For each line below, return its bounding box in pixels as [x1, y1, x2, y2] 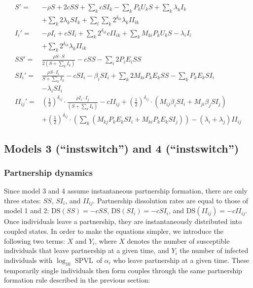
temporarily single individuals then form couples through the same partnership [4, 265, 242, 275]
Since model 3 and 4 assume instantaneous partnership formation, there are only [4, 186, 248, 196]
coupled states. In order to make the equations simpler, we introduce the [4, 225, 223, 236]
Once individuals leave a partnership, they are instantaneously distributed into [4, 216, 242, 226]
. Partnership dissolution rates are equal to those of [93, 195, 249, 205]
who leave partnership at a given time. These [113, 255, 250, 265]
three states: [4, 195, 41, 205]
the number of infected [180, 245, 249, 256]
